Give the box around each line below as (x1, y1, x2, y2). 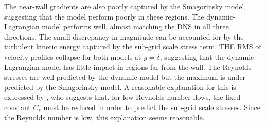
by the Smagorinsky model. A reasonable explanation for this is (36, 81, 236, 92)
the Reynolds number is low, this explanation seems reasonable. (4, 112, 205, 122)
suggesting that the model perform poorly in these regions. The (4, 11, 204, 22)
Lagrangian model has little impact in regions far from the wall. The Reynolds (4, 61, 252, 72)
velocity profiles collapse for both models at (4, 51, 141, 62)
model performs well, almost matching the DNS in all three (42, 21, 229, 32)
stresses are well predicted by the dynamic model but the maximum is (4, 71, 225, 82)
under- (227, 71, 248, 82)
